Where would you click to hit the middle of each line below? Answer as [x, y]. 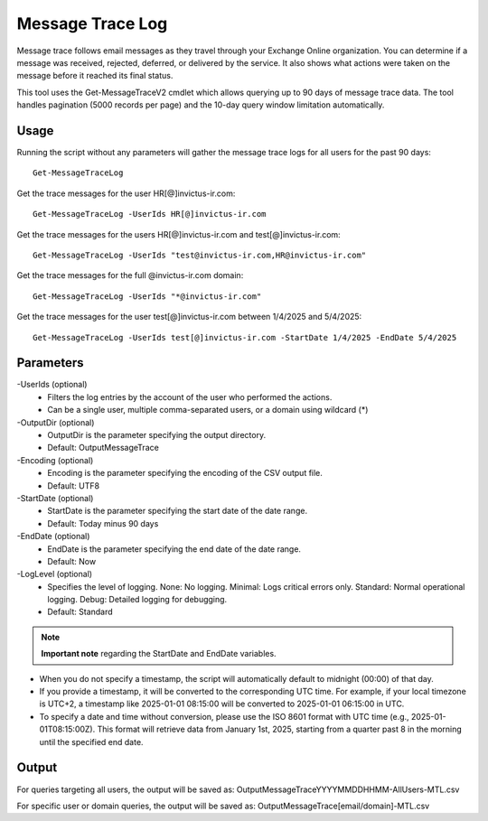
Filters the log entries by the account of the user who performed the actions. [190, 397]
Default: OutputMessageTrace [103, 448]
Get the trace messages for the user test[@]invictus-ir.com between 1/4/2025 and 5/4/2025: [189, 317]
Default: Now [72, 561]
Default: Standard [80, 612]
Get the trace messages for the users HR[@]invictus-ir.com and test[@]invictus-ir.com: [178, 234]
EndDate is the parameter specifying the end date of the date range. [174, 549]
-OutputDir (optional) [56, 422]
